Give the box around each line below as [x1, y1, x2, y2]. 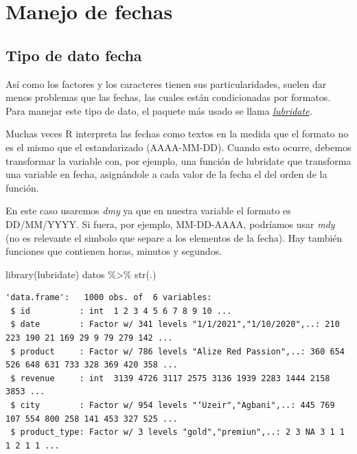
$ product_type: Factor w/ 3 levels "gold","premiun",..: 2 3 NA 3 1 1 [10, 427, 345, 438]
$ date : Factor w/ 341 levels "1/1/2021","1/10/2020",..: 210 [10, 319, 340, 330]
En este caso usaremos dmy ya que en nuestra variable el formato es [5, 203, 291, 218]
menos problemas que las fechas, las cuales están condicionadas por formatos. [5, 90, 331, 104]
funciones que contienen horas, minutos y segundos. [5, 244, 222, 258]
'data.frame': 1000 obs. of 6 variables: [5, 293, 212, 303]
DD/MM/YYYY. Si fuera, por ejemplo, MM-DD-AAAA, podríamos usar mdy [5, 216, 335, 231]
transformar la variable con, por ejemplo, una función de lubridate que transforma [5, 153, 352, 168]
